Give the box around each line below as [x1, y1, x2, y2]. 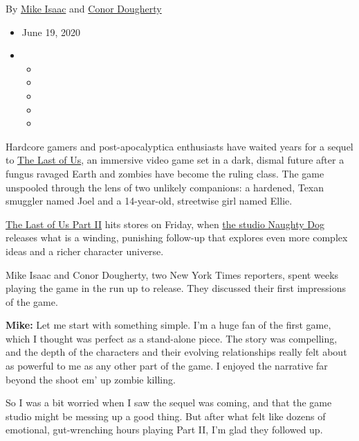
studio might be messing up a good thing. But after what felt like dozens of [6, 408, 326, 423]
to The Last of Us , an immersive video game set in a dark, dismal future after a [6, 153, 344, 167]
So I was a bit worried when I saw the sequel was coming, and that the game [6, 395, 332, 410]
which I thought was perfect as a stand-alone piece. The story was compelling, [6, 331, 338, 345]
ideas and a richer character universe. [6, 243, 164, 258]
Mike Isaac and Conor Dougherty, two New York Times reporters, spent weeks [6, 267, 339, 282]
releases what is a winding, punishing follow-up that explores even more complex [6, 230, 348, 245]
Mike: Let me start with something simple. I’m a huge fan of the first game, [6, 318, 331, 332]
